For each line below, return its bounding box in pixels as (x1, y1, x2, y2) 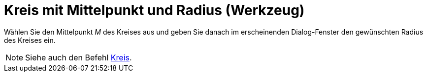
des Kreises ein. (4, 36, 56, 44)
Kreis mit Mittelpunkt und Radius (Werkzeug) (4, 2, 305, 19)
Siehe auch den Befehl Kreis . (25, 52, 132, 62)
